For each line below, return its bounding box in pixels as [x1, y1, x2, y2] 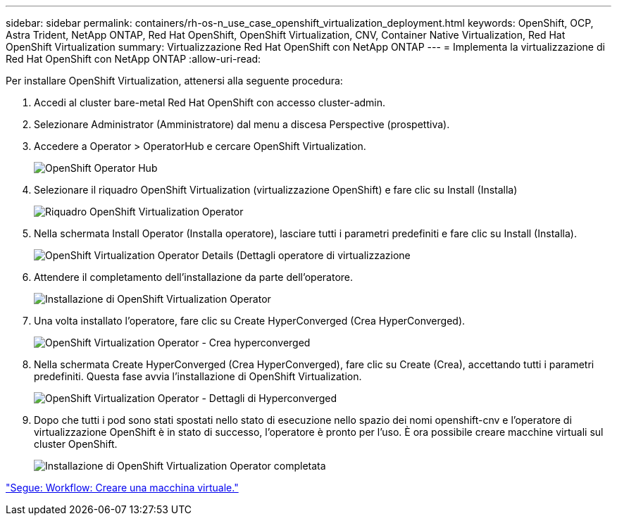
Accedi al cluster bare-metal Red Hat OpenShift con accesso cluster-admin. [34, 96, 386, 108]
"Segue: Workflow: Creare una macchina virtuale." [6, 482, 239, 494]
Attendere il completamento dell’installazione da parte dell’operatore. [34, 271, 354, 283]
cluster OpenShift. [34, 438, 118, 450]
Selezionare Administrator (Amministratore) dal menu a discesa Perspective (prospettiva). [34, 118, 450, 130]
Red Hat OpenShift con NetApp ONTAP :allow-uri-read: [6, 53, 261, 65]
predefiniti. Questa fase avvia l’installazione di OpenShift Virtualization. [34, 370, 362, 382]
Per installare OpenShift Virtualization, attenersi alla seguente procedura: [6, 75, 343, 87]
